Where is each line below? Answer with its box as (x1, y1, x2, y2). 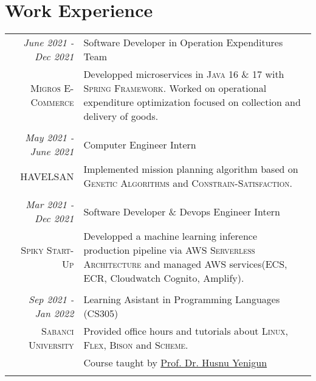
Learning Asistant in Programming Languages (83, 292, 280, 307)
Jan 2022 (35, 306, 74, 321)
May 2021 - (25, 130, 74, 145)
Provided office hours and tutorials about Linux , (83, 324, 289, 338)
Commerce (30, 95, 74, 110)
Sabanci (41, 324, 74, 338)
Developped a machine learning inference (83, 229, 258, 243)
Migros (30, 81, 61, 96)
